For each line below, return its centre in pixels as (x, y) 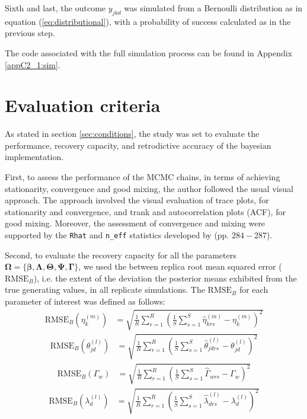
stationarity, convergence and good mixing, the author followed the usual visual (149, 188)
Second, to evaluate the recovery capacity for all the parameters (121, 255)
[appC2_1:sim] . (33, 64)
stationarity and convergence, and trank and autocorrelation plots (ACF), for (145, 211)
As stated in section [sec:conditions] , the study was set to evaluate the (132, 134)
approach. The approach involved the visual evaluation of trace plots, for (137, 200)
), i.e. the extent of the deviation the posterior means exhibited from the (165, 278)
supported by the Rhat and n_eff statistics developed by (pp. (117, 235)
